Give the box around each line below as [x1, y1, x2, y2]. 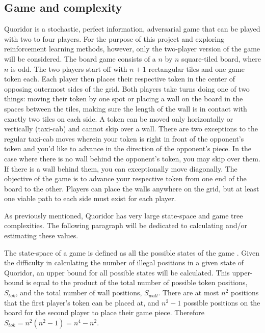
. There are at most [158, 287, 219, 298]
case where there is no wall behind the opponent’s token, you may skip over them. [4, 153, 260, 163]
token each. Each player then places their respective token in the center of [4, 73, 235, 84]
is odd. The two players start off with [11, 63, 127, 74]
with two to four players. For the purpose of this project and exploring [4, 33, 224, 44]
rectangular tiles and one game [148, 63, 245, 74]
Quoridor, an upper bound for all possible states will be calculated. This [4, 267, 230, 277]
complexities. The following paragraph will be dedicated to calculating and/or [4, 220, 248, 231]
